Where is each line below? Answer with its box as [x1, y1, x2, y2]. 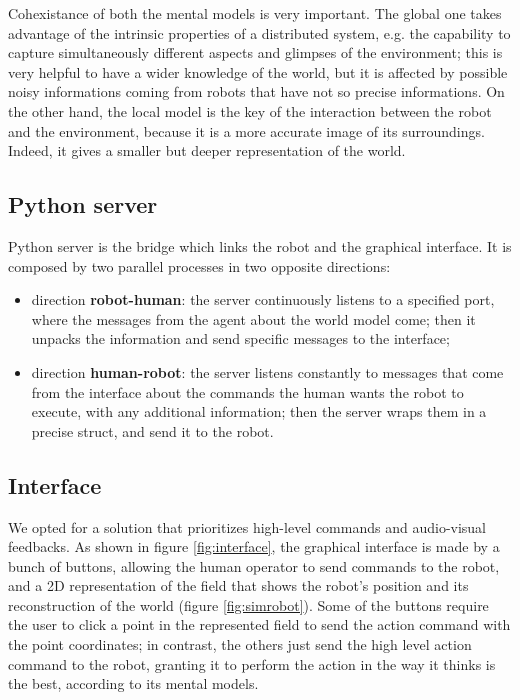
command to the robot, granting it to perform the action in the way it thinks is [8, 653, 496, 674]
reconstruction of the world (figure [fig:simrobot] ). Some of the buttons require [8, 594, 489, 615]
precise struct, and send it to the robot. [31, 420, 274, 441]
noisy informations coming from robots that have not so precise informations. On [8, 81, 505, 102]
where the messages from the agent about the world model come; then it [31, 308, 476, 329]
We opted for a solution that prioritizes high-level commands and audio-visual [8, 516, 487, 537]
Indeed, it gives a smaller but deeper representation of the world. [8, 140, 406, 161]
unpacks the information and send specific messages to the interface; [31, 328, 450, 349]
